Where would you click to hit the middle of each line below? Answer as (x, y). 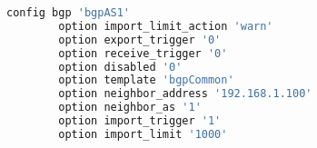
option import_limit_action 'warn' (166, 26)
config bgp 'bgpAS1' (69, 13)
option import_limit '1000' (143, 134)
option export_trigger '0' (140, 39)
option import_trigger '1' (140, 121)
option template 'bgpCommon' (146, 80)
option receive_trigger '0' (143, 53)
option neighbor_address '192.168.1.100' (185, 94)
